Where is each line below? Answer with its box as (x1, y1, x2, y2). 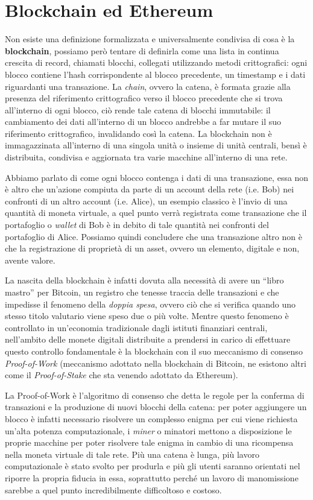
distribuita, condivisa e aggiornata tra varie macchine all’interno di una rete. (5, 151, 288, 163)
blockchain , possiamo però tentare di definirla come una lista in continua (5, 44, 279, 57)
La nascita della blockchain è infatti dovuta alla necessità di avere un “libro (5, 274, 284, 286)
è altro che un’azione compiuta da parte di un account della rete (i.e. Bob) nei (5, 183, 294, 195)
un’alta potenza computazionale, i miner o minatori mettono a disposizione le (5, 424, 292, 437)
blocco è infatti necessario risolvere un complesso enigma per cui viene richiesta (5, 412, 298, 425)
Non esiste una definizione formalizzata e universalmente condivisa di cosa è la (5, 33, 295, 45)
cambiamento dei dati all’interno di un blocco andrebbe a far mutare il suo (5, 115, 281, 128)
